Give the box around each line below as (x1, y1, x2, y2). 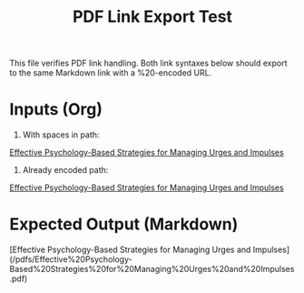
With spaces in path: (22, 129, 100, 140)
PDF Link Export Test (72, 6, 233, 27)
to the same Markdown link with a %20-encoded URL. (9, 67, 212, 78)
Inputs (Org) (9, 99, 103, 120)
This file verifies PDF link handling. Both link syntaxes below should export (9, 57, 288, 69)
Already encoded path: (22, 165, 109, 176)
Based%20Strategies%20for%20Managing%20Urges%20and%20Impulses (9, 264, 295, 275)
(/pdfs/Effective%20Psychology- (9, 254, 133, 265)
